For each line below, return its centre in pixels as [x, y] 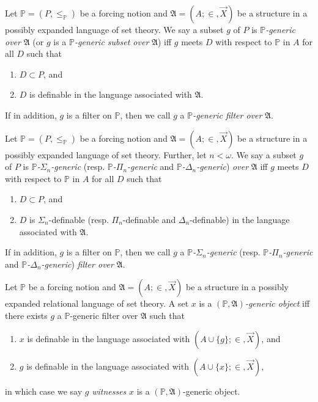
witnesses [109, 391]
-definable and [149, 219]
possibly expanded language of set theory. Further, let [106, 154]
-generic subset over [112, 41]
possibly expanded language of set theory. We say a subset [114, 29]
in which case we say [44, 391]
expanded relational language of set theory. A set [97, 303]
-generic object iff [277, 303]
